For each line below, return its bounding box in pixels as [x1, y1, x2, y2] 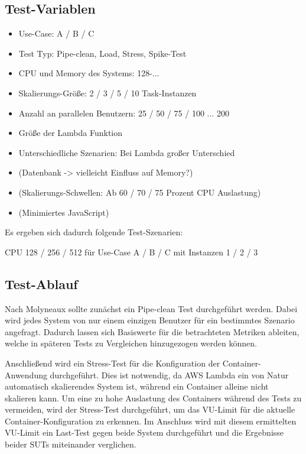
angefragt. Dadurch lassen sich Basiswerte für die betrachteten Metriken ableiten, [5, 325, 300, 338]
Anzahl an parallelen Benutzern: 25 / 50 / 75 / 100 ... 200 [18, 106, 229, 119]
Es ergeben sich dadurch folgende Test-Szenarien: [5, 226, 183, 238]
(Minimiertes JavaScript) [18, 206, 109, 218]
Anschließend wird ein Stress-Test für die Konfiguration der [5, 356, 220, 369]
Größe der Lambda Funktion [18, 127, 123, 139]
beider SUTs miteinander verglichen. [5, 438, 136, 450]
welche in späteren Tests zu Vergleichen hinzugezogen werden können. [5, 337, 257, 349]
